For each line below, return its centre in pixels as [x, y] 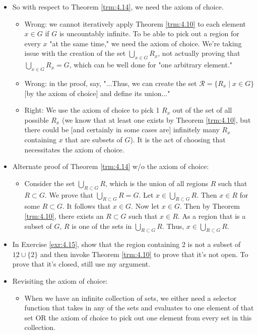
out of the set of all [202, 110]
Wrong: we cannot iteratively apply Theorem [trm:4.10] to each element [135, 23]
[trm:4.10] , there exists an [64, 216]
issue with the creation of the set [75, 53]
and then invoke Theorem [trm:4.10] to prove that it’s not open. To [144, 254]
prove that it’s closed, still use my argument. [81, 264]
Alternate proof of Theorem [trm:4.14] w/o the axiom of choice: [111, 166]
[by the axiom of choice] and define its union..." [97, 93]
